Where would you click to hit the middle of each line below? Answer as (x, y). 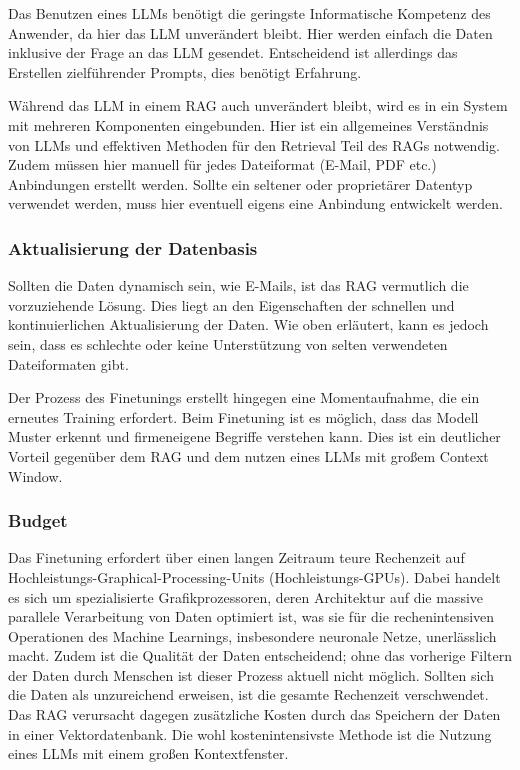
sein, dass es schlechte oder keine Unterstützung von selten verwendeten (228, 343)
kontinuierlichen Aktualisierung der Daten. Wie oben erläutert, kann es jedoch (248, 324)
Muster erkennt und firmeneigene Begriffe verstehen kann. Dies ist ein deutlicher (254, 436)
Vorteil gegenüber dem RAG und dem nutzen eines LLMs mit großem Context (248, 455)
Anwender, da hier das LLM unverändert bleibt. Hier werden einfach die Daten (250, 32)
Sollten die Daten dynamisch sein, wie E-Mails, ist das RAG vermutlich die (238, 285)
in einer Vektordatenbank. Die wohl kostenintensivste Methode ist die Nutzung (250, 733)
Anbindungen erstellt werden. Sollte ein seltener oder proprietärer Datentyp (240, 183)
